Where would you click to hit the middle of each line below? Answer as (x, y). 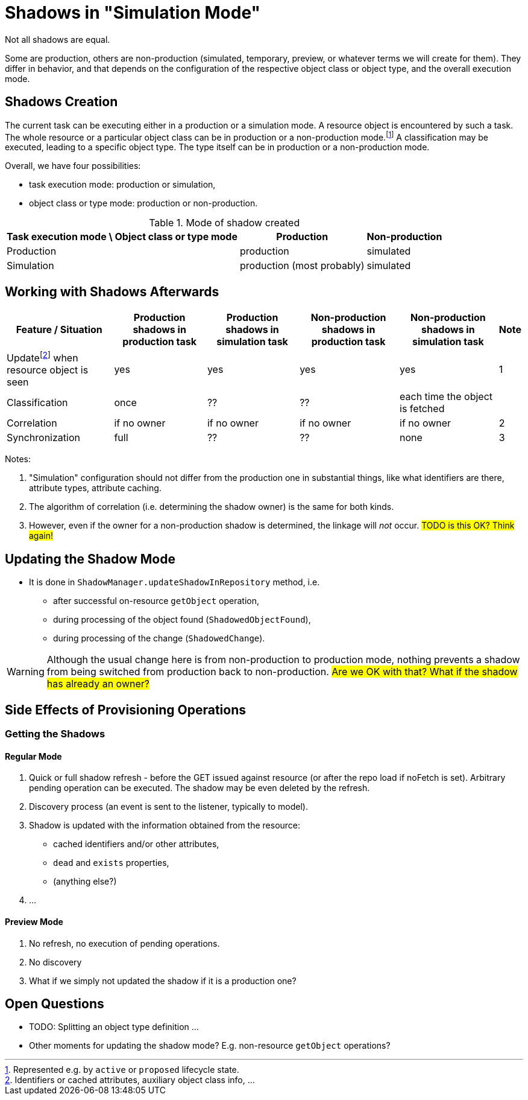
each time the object (446, 397)
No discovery (55, 962)
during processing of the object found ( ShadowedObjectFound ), (182, 620)
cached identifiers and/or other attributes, (136, 844)
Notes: (18, 459)
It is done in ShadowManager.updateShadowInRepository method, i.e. (174, 582)
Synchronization (43, 438)
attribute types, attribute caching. (95, 488)
